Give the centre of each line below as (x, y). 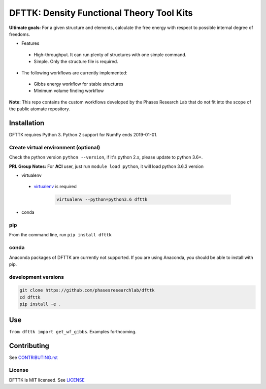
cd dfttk (30, 297)
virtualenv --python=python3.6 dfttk (102, 200)
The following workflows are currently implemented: (74, 73)
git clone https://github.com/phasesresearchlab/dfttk (87, 290)
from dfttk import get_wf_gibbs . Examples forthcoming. (73, 331)
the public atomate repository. (40, 109)
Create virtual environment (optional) (55, 147)
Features (30, 43)
